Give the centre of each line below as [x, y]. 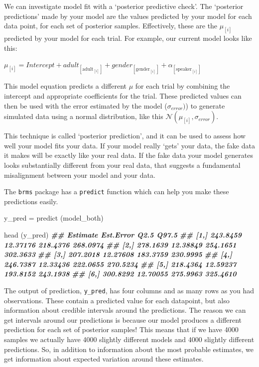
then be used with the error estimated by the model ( [86, 105]
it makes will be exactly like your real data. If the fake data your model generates [129, 155]
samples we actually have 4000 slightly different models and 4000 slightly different [129, 339]
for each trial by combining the [183, 86]
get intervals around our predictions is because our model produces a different [123, 319]
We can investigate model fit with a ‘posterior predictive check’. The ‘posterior [124, 6]
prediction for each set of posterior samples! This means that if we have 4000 [121, 329]
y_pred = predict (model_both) [54, 218]
